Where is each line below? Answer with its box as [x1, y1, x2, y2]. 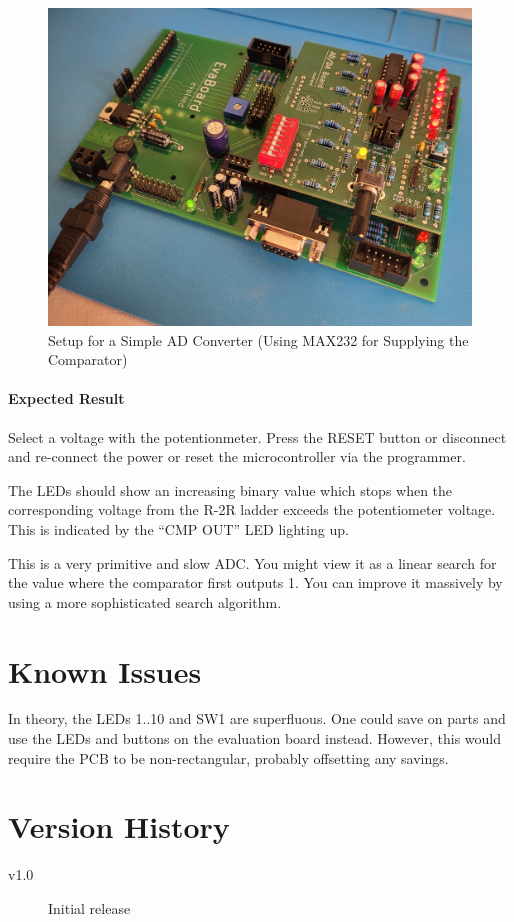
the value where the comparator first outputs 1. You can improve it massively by [8, 572, 503, 593]
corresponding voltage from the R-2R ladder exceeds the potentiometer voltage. [8, 499, 496, 520]
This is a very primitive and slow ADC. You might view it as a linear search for [8, 552, 497, 573]
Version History [8, 806, 230, 847]
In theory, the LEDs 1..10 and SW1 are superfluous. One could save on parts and [8, 708, 506, 729]
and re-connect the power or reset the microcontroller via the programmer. [8, 446, 466, 467]
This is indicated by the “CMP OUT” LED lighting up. [8, 518, 349, 539]
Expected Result [8, 388, 125, 409]
